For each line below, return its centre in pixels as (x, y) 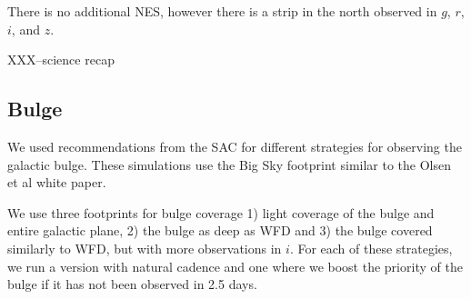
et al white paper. (57, 182)
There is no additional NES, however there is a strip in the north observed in (222, 11)
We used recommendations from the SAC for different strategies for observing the (235, 146)
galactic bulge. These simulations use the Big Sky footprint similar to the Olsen (229, 164)
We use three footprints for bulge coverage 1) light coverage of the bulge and (221, 212)
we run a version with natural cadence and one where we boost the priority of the (235, 266)
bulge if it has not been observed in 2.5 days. (132, 284)
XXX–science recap (61, 60)
